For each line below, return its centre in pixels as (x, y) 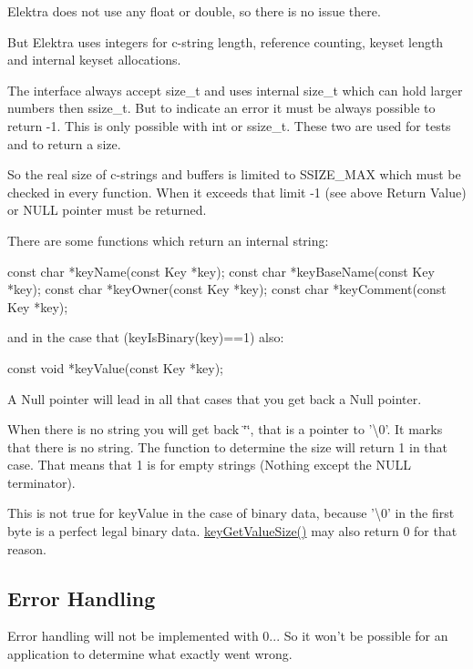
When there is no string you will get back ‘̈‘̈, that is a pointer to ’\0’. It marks (225, 429)
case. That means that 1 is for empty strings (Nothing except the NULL (209, 465)
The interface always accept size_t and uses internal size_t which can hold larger (235, 90)
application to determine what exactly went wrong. (150, 654)
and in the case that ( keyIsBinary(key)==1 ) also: (146, 337)
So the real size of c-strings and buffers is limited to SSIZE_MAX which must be (234, 174)
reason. (27, 548)
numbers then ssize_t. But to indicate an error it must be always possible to (221, 108)
